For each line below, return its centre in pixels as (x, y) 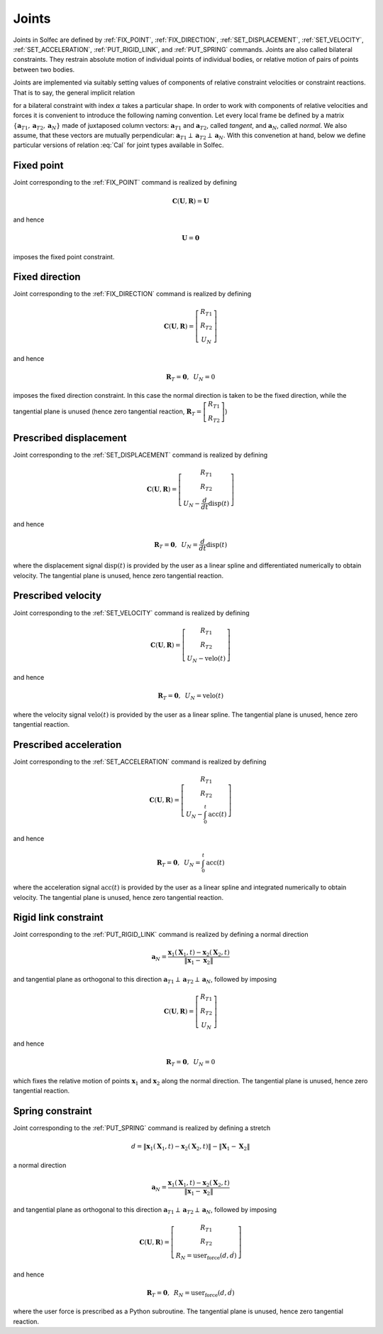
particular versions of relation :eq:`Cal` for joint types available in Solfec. (118, 145)
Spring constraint (52, 1111)
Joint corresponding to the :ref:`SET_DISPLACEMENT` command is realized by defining (140, 455)
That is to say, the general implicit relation (74, 92)
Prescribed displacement (70, 438)
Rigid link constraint (58, 917)
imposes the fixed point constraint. (64, 256)
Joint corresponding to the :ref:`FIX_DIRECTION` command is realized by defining (132, 294)
